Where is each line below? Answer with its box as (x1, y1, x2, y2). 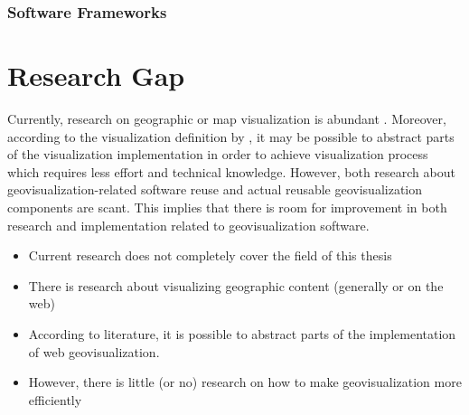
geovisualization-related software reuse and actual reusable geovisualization (7, 180, 423, 199)
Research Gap (7, 57, 185, 94)
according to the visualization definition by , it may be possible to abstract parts (7, 127, 455, 146)
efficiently (28, 390, 82, 409)
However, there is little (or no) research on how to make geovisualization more (28, 373, 462, 391)
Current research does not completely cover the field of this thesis (28, 246, 392, 265)
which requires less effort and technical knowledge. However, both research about (7, 162, 455, 181)
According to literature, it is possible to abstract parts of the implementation (28, 324, 456, 343)
